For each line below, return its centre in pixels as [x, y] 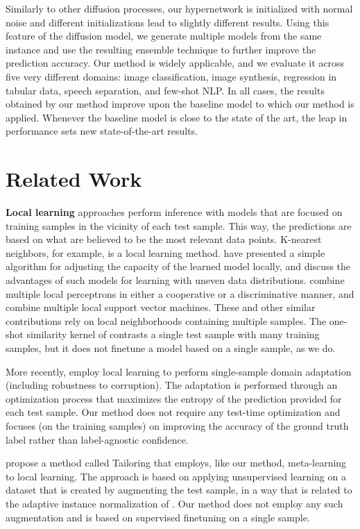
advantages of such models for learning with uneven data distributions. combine [175, 280]
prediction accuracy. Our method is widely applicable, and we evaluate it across [175, 63]
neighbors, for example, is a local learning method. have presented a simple [165, 252]
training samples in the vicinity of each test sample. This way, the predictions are [179, 225]
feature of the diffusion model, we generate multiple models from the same [164, 36]
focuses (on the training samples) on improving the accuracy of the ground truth [177, 425]
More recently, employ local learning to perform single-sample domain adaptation [179, 371]
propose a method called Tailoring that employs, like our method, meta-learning [176, 463]
